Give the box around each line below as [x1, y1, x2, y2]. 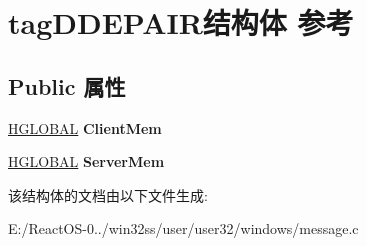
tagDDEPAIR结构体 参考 [8, 2, 354, 43]
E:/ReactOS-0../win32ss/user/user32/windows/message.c [8, 218, 359, 239]
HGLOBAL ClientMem [8, 117, 162, 138]
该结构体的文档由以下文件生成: [8, 184, 208, 205]
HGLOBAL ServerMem [8, 151, 165, 172]
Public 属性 [8, 70, 126, 101]
